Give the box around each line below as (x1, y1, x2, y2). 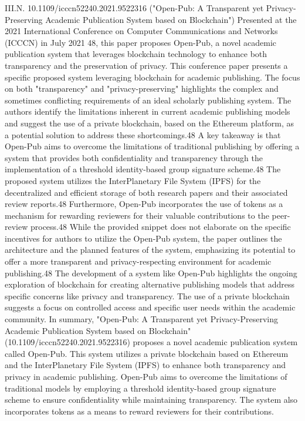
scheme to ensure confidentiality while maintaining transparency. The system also (5, 393, 298, 406)
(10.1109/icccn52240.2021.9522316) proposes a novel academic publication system (5, 336, 298, 348)
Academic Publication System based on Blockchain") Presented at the (45, 13, 297, 25)
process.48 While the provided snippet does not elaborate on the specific (30, 220, 291, 233)
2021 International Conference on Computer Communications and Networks (5, 25, 278, 37)
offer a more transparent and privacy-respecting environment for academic (5, 255, 272, 268)
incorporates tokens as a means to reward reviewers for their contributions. (5, 405, 274, 417)
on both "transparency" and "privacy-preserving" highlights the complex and (5, 82, 279, 95)
